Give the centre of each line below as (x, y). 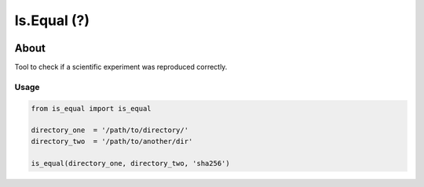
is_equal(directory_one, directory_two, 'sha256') (131, 163)
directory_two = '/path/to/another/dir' (112, 141)
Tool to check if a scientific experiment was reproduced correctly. (121, 67)
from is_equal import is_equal (91, 108)
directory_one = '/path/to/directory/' (110, 130)
